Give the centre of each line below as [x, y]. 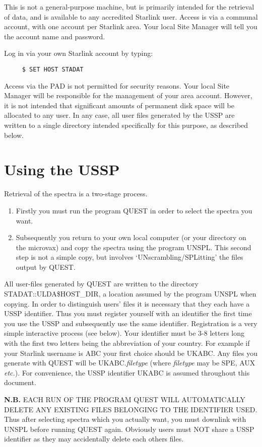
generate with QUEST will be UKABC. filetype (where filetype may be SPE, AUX [130, 363]
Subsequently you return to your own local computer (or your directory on [131, 237]
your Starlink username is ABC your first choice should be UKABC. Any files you [131, 353]
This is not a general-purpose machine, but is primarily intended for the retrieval [129, 7]
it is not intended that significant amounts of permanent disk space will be [119, 105]
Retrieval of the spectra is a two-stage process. [76, 194]
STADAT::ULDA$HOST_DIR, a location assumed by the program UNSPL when [130, 294]
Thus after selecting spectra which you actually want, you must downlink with [125, 419]
